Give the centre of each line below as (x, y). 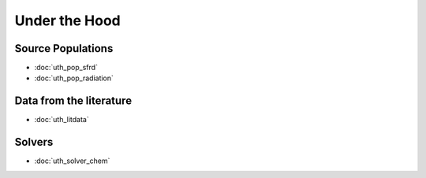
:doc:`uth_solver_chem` (72, 161)
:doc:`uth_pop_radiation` (74, 78)
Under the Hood (68, 20)
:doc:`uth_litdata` (62, 120)
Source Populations (64, 48)
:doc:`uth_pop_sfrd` (66, 68)
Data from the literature (73, 101)
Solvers (34, 142)
